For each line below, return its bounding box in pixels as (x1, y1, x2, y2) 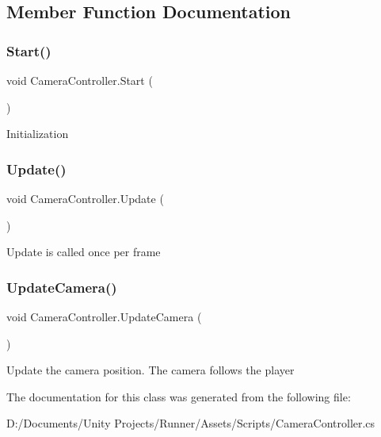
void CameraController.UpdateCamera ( (6, 309, 202, 324)
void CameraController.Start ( (6, 72, 153, 88)
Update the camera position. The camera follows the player (6, 362, 295, 378)
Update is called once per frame (6, 243, 161, 260)
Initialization (6, 125, 69, 142)
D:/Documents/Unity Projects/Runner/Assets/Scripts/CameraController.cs (6, 415, 375, 431)
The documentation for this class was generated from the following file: (6, 388, 351, 404)
